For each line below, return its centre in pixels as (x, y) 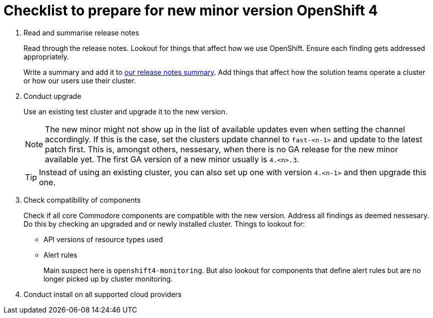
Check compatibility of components (82, 200)
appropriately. (46, 56)
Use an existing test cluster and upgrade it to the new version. (126, 111)
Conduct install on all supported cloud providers (103, 294)
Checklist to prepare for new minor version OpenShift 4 (191, 10)
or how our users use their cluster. (80, 80)
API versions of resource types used (103, 239)
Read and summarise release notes (81, 32)
